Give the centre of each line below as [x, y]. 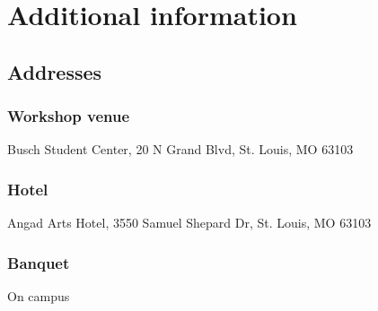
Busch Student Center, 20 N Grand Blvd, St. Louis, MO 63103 [180, 149]
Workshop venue [69, 116]
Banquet [39, 262]
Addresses [55, 71]
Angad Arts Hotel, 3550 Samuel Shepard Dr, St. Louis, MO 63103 [189, 223]
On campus [39, 296]
